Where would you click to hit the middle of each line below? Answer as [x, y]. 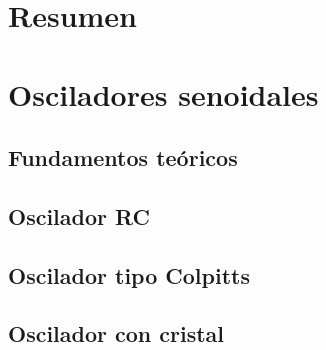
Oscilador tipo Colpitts [129, 274]
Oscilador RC [79, 215]
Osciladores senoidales [163, 93]
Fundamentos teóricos [123, 157]
